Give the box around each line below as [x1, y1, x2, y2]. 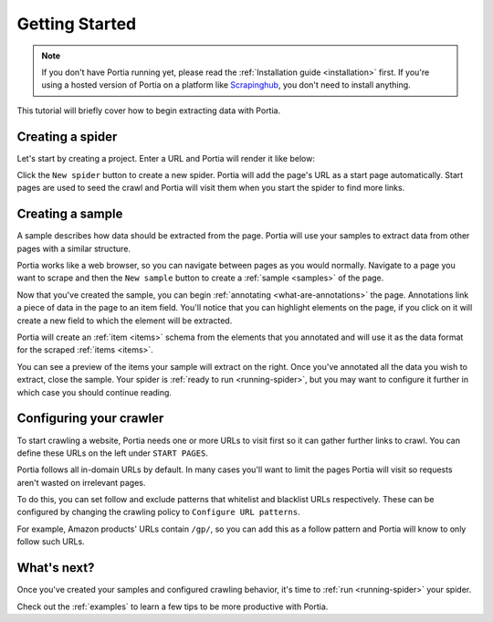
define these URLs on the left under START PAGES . [16, 448, 209, 459]
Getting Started [16, 14, 137, 34]
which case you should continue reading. [16, 386, 173, 397]
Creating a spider [16, 129, 118, 144]
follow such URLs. [16, 536, 86, 547]
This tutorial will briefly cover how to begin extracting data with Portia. [16, 105, 281, 116]
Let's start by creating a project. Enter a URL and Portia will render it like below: [16, 153, 315, 163]
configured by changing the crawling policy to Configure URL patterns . [16, 507, 300, 518]
